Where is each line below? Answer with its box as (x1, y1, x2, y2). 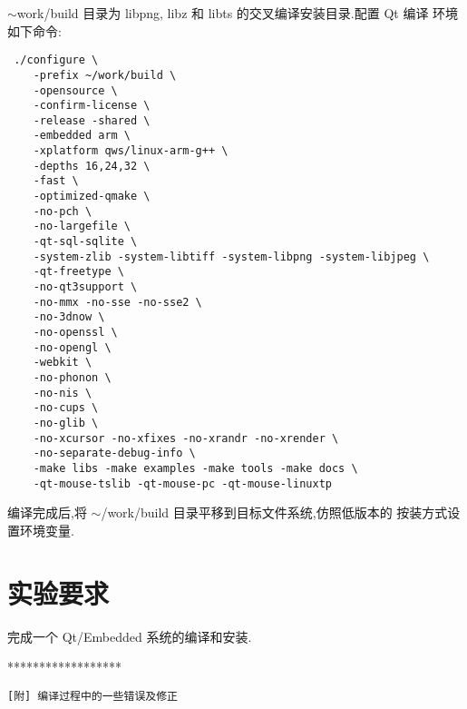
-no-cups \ (33, 401, 99, 415)
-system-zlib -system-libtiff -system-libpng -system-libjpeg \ (33, 250, 430, 263)
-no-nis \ (33, 386, 92, 399)
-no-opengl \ (33, 340, 112, 354)
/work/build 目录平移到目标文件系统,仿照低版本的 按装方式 (101, 503, 448, 522)
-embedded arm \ (33, 129, 131, 143)
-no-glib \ (33, 416, 99, 429)
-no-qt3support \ (33, 281, 138, 294)
